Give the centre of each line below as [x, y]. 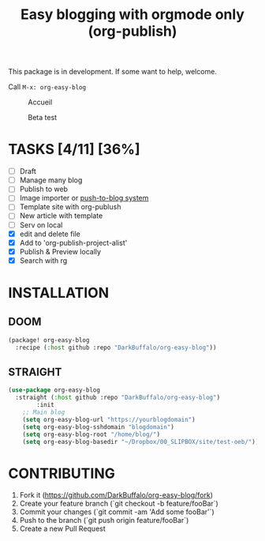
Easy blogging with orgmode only [132, 15]
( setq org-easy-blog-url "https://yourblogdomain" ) [109, 419]
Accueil [40, 102]
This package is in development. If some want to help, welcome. [112, 72]
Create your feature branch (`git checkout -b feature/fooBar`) [119, 504]
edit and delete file [50, 234]
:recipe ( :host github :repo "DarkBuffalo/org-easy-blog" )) [116, 348]
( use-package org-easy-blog [54, 390]
